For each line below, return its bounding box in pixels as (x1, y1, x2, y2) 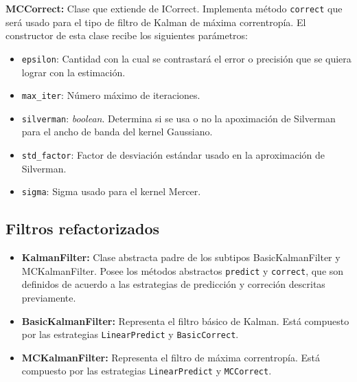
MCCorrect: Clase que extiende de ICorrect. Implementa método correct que (5, 1, 343, 15)
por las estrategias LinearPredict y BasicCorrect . (21, 327, 239, 341)
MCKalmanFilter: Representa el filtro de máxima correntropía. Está (21, 350, 320, 364)
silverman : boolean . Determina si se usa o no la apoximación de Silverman (21, 111, 336, 125)
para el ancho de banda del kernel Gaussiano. (21, 124, 213, 139)
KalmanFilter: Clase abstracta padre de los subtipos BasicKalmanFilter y (21, 250, 341, 265)
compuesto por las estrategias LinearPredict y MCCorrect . (21, 363, 272, 378)
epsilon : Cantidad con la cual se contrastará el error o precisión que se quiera (21, 51, 352, 65)
